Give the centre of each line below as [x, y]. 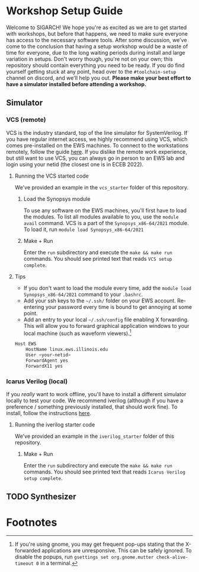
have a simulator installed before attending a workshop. [76, 84]
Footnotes [32, 522]
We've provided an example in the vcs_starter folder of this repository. [102, 187]
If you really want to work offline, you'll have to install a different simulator [96, 394]
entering [34, 306]
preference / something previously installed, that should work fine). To [92, 407]
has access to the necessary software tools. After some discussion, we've [97, 40]
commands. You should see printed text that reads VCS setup [98, 258]
